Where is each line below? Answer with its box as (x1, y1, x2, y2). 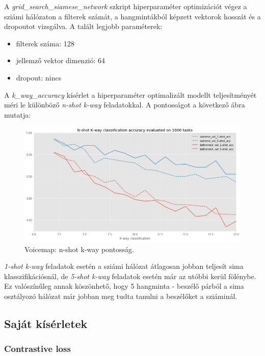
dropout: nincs (16, 72, 62, 83)
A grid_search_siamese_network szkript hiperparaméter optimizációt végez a (4, 1, 247, 11)
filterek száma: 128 (16, 38, 74, 48)
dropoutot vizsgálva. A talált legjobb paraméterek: (4, 21, 163, 32)
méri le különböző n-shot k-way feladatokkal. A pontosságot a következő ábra (4, 99, 245, 110)
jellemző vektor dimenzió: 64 (16, 55, 105, 66)
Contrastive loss (4, 342, 71, 355)
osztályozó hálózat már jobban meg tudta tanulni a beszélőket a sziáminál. (4, 291, 237, 302)
